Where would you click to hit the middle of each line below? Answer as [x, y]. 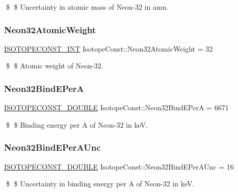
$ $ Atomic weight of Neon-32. [55, 66]
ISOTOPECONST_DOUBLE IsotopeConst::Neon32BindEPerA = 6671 [116, 107]
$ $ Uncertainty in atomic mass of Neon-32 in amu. [87, 7]
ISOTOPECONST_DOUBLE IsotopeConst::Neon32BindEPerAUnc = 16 [119, 166]
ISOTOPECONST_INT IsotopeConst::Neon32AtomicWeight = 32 [109, 48]
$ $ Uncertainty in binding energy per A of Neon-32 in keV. [100, 184]
